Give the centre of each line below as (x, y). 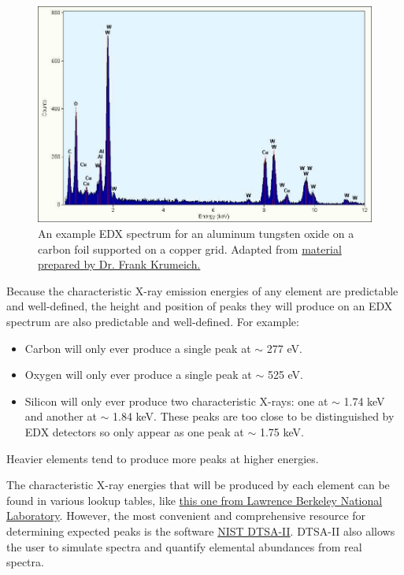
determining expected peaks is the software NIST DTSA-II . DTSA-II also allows (201, 530)
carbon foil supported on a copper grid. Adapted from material (190, 249)
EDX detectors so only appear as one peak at (134, 431)
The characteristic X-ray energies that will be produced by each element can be (198, 485)
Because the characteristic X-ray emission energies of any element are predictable (202, 290)
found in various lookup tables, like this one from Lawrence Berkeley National (195, 500)
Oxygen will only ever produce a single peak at (138, 375)
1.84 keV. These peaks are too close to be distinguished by (254, 416)
